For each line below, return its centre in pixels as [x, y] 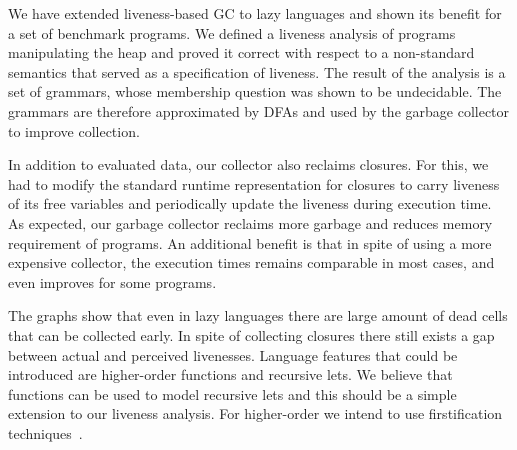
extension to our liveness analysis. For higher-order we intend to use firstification [255, 413]
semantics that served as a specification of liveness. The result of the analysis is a [257, 71]
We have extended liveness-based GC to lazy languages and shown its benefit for [255, 13]
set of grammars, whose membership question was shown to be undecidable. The [255, 91]
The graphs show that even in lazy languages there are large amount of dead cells [258, 315]
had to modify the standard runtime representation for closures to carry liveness [254, 183]
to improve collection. [74, 130]
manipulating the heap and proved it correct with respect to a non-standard [241, 52]
